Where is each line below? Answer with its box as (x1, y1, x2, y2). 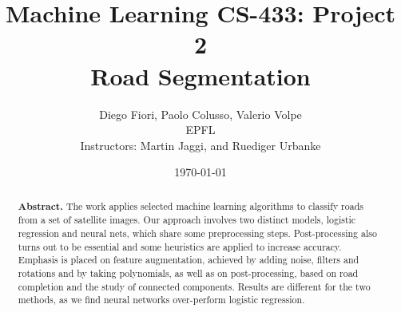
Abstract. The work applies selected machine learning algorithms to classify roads (18, 199, 363, 213)
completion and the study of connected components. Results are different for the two (18, 279, 371, 293)
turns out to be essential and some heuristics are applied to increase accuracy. (18, 239, 342, 253)
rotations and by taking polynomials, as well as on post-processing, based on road (18, 266, 359, 279)
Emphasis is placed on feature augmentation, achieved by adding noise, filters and (18, 253, 359, 267)
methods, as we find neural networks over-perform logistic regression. (18, 293, 305, 306)
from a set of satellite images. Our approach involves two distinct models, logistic (18, 213, 356, 227)
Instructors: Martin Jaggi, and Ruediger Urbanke (80, 136, 321, 153)
